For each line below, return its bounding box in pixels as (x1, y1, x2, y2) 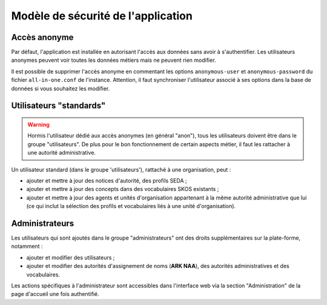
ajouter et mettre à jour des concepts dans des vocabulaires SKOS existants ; (26, 186, 219, 193)
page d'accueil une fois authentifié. (11, 290, 99, 298)
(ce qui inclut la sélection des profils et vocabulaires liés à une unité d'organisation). (26, 203, 236, 210)
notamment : (11, 243, 43, 250)
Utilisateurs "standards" (11, 101, 106, 111)
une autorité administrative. (27, 149, 96, 156)
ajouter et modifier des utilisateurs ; (26, 253, 115, 261)
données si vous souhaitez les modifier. (11, 85, 110, 92)
